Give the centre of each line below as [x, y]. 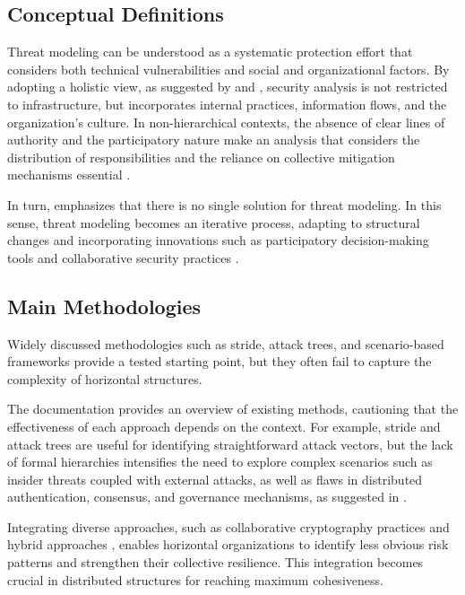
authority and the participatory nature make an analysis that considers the [214, 140]
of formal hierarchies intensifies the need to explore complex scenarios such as [220, 462]
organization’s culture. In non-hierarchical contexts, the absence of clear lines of [226, 122]
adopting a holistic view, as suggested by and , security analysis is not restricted [228, 87]
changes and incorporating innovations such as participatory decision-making [218, 240]
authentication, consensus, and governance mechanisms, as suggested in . [207, 497]
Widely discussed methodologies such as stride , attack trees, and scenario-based [226, 343]
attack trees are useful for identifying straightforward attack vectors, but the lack [230, 444]
